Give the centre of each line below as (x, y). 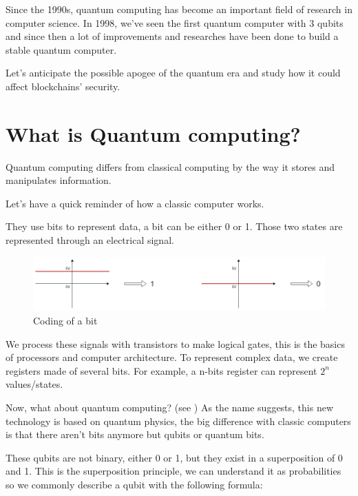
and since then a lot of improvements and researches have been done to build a (172, 36)
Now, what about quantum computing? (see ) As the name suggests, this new (170, 407)
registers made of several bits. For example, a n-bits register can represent (161, 370)
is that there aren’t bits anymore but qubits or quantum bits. (135, 434)
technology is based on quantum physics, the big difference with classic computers (178, 421)
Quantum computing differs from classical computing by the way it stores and (170, 166)
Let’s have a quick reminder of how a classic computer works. (135, 203)
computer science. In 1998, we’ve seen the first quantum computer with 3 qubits (175, 22)
